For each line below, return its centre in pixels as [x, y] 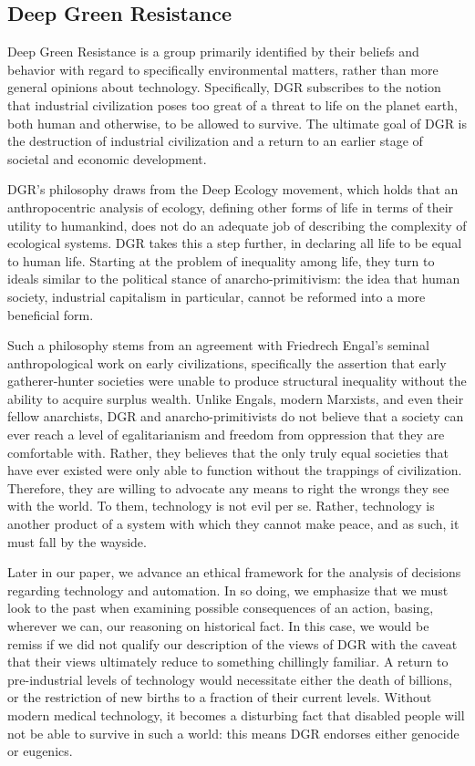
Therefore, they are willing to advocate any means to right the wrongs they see [228, 487]
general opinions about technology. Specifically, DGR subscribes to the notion [224, 87]
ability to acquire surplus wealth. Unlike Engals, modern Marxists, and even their [236, 398]
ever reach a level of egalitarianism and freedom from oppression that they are [226, 435]
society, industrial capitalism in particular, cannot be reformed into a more [217, 296]
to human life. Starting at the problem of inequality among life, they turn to [221, 260]
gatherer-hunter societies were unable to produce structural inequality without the [237, 381]
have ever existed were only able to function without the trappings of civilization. [235, 470]
